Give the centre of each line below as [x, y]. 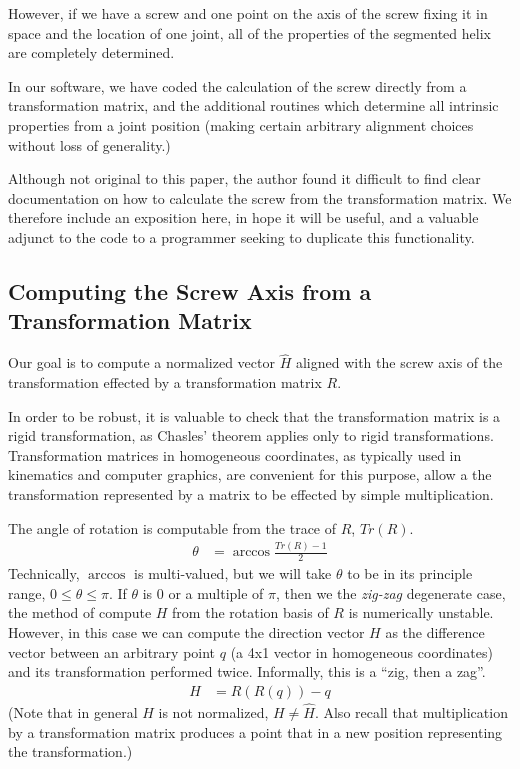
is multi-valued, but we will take [233, 573]
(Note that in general [73, 712]
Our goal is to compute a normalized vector [141, 362]
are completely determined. [91, 52]
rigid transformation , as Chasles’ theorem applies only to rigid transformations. [251, 435]
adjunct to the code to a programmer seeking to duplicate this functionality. [241, 236]
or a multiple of [216, 592]
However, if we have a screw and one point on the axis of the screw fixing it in [248, 13]
